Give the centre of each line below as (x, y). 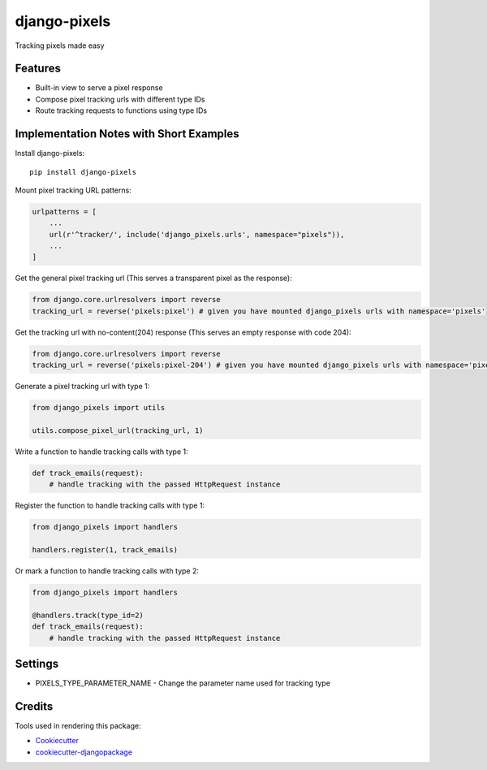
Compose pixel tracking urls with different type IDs (120, 99)
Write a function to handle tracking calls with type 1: (101, 452)
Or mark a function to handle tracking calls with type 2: (107, 571)
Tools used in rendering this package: (78, 725)
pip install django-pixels (83, 172)
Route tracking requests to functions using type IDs (121, 110)
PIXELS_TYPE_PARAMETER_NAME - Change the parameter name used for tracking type (183, 683)
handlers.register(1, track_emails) (105, 550)
